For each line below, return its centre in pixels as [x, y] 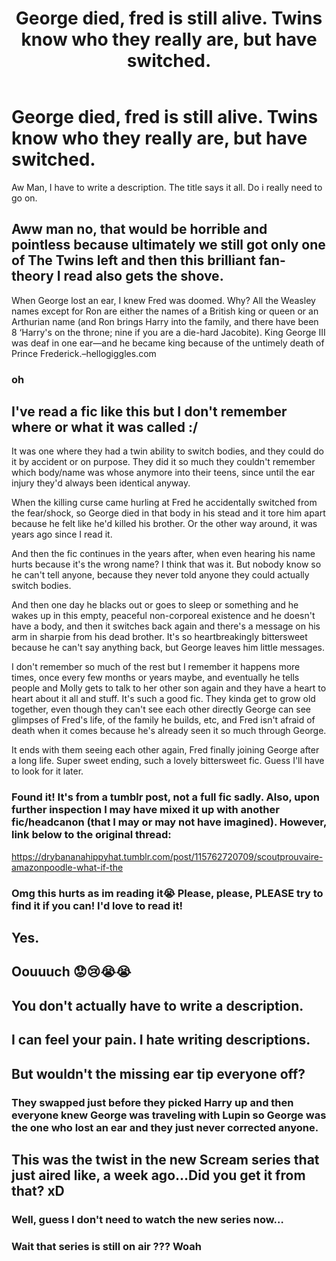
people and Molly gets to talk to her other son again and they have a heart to [169, 688]
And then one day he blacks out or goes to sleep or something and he [155, 605]
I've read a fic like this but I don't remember [149, 412]
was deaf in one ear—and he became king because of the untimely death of [168, 343]
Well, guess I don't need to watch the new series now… [147, 1219]
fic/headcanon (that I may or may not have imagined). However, [169, 822]
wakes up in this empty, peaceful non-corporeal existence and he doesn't [163, 616]
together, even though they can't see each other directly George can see [161, 709]
